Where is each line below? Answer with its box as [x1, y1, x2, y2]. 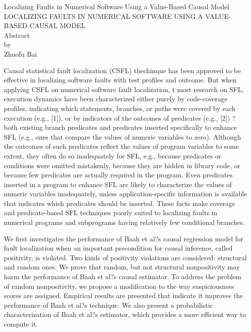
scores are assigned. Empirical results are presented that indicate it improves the [4, 290, 243, 300]
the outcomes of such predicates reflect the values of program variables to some [4, 141, 239, 151]
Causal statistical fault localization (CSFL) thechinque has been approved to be [4, 65, 241, 75]
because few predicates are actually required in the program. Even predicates [4, 170, 233, 180]
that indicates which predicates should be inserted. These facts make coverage [4, 198, 235, 208]
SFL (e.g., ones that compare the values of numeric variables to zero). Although [4, 131, 241, 142]
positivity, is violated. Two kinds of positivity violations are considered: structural [4, 252, 247, 262]
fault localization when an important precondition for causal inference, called [4, 243, 233, 253]
